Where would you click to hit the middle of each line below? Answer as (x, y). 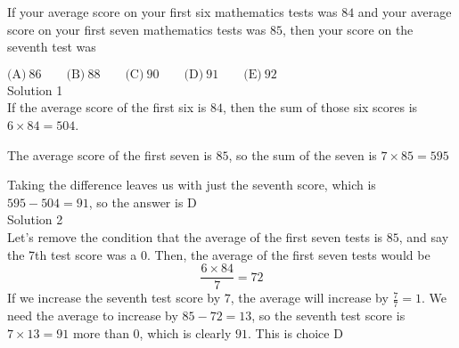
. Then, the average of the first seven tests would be (288, 254)
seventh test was (52, 47)
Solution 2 (35, 219)
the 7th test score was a (72, 254)
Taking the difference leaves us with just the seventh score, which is (192, 185)
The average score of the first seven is (110, 154)
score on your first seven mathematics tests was (137, 29)
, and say (424, 236)
